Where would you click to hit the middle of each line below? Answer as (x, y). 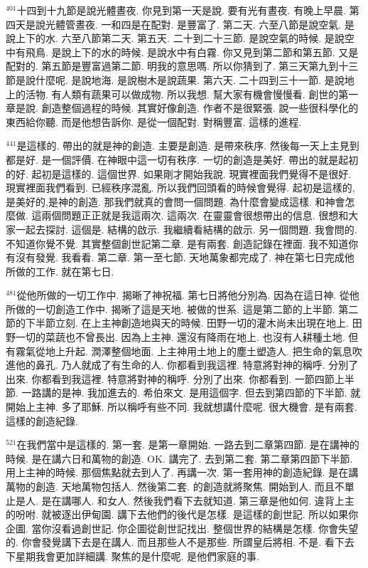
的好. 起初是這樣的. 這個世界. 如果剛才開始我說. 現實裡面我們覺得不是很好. (179, 173)
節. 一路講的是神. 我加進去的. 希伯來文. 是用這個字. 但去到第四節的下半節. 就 (183, 393)
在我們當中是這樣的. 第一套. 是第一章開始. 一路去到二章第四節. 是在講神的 (188, 445)
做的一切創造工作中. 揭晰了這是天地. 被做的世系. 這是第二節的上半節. (175, 309)
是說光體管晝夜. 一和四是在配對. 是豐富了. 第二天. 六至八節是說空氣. (183, 24)
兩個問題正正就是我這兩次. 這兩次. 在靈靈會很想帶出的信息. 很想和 (195, 215)
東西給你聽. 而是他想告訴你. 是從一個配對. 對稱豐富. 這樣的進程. (154, 121)
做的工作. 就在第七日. (65, 271)
